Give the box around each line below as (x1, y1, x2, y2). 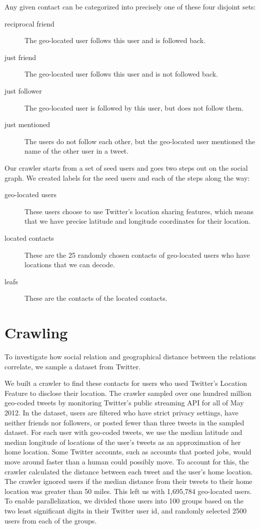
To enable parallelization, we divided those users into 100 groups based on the (4, 495, 244, 506)
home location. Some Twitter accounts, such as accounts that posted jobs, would (4, 446, 251, 457)
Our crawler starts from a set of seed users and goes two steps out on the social (4, 162, 248, 173)
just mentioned (4, 119, 50, 130)
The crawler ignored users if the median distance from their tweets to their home (4, 476, 252, 486)
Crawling (4, 322, 68, 343)
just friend (4, 52, 36, 62)
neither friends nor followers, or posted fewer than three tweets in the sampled (4, 417, 244, 427)
